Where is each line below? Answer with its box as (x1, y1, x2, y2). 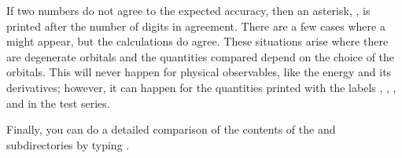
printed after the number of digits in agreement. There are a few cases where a (6, 17, 385, 34)
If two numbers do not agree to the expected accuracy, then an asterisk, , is (6, 2, 371, 18)
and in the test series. (6, 94, 110, 111)
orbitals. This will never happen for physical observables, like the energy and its (6, 64, 392, 80)
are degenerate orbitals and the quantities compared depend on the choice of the (6, 48, 395, 64)
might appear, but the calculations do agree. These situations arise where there (6, 33, 389, 50)
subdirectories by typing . (6, 136, 130, 152)
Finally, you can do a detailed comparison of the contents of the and (6, 121, 336, 138)
